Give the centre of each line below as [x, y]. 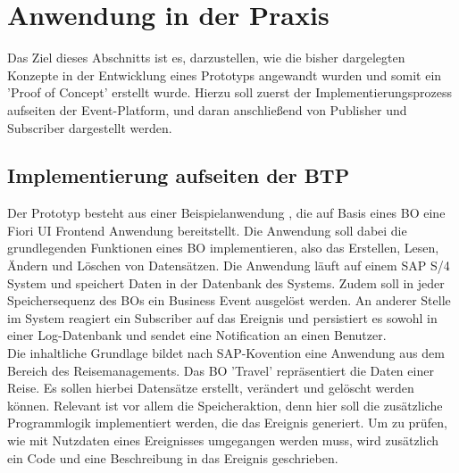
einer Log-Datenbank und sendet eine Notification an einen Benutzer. [197, 335]
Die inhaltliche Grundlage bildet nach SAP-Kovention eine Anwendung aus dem [226, 353]
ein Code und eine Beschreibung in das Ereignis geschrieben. [173, 457]
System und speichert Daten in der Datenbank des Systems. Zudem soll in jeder [226, 282]
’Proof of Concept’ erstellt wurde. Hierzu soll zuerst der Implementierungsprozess [229, 92]
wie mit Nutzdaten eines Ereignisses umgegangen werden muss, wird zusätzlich [223, 440]
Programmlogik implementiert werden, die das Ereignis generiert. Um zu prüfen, [227, 423]
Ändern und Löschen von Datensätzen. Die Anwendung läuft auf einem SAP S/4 [229, 266]
